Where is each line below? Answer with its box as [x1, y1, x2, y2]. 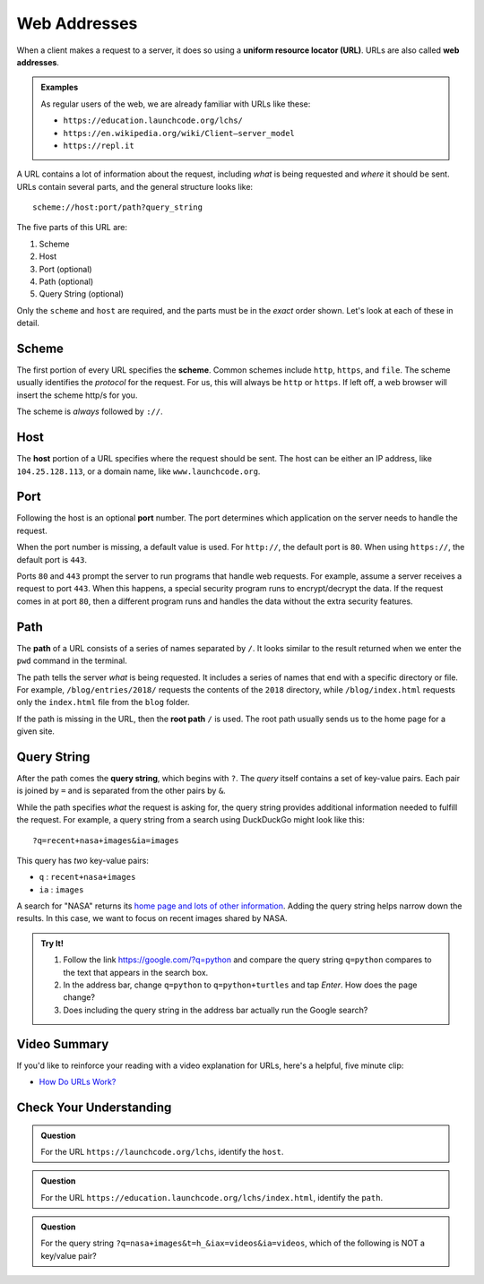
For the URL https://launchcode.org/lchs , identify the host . [40, 1146, 284, 1157]
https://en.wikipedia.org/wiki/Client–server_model [63, 128, 296, 138]
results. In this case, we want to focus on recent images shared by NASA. [16, 913, 288, 924]
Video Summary [16, 1036, 109, 1052]
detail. [16, 318, 40, 329]
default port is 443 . [16, 554, 87, 564]
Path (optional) [39, 276, 94, 287]
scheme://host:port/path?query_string [32, 203, 203, 212]
